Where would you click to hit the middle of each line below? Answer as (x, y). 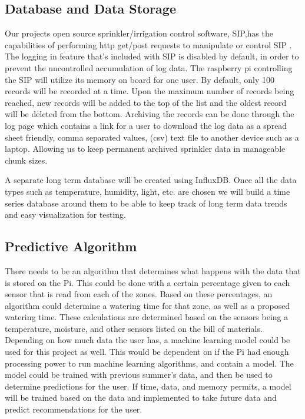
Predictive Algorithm (71, 246)
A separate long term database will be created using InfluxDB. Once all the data (151, 180)
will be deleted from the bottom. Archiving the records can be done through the (150, 114)
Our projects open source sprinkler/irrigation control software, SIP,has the (139, 33)
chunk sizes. (26, 160)
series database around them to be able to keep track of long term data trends (146, 203)
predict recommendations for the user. (74, 409)
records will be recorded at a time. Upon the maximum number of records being (150, 91)
